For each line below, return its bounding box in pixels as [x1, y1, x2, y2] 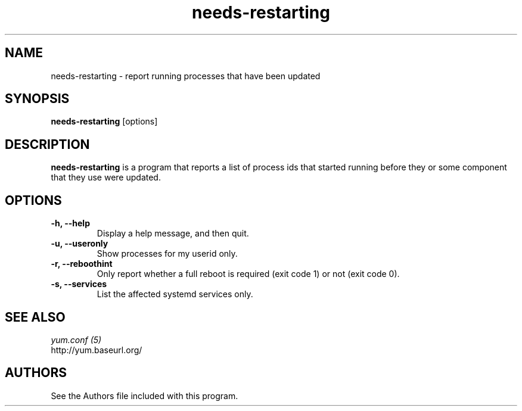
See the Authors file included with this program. [51, 390, 238, 401]
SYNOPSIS [5, 91, 70, 107]
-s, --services [51, 279, 107, 289]
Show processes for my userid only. [97, 248, 238, 259]
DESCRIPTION [5, 136, 90, 152]
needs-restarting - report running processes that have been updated [51, 70, 321, 81]
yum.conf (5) [51, 334, 102, 345]
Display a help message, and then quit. [97, 228, 249, 239]
